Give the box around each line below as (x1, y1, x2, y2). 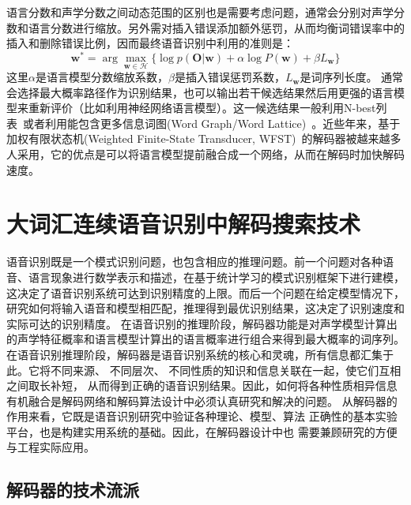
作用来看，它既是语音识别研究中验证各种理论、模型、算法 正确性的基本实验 (6, 408, 398, 425)
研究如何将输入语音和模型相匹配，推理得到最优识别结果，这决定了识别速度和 (6, 300, 405, 316)
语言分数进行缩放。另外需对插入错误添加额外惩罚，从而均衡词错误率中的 (28, 19, 405, 36)
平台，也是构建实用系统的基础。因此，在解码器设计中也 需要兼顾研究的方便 (6, 423, 398, 440)
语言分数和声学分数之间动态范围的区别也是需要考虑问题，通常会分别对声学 (6, 4, 394, 20)
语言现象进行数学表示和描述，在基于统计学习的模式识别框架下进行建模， (28, 268, 405, 285)
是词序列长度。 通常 (300, 69, 404, 85)
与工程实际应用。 (6, 439, 95, 455)
